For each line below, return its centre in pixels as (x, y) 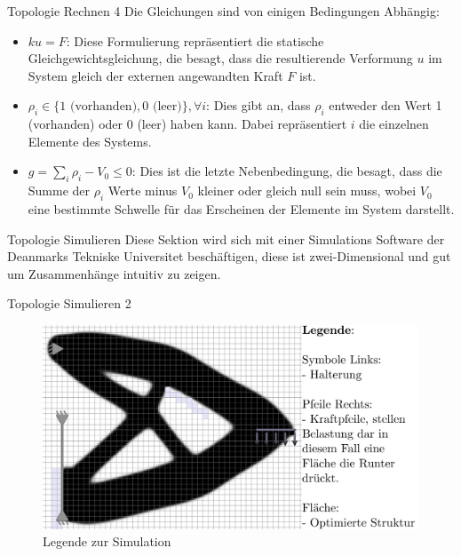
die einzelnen (394, 124)
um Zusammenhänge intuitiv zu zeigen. (114, 273)
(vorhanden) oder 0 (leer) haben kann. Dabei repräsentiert (187, 124)
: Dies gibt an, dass (258, 105)
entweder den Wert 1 (385, 105)
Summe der (59, 191)
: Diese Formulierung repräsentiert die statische (195, 40)
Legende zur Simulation (107, 541)
